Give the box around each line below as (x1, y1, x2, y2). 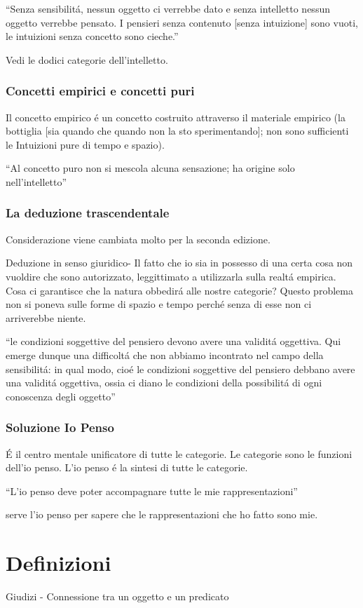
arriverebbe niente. (6, 310, 86, 325)
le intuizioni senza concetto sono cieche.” (6, 29, 179, 43)
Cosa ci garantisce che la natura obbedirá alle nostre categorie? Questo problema (6, 283, 353, 297)
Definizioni (6, 548, 111, 577)
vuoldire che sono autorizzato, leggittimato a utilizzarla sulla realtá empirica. (6, 269, 336, 283)
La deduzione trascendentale (6, 204, 170, 222)
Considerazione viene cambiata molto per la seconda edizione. (6, 231, 270, 246)
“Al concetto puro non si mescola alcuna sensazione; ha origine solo (6, 161, 295, 175)
